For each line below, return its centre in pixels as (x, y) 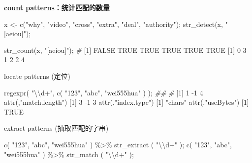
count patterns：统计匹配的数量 (57, 7)
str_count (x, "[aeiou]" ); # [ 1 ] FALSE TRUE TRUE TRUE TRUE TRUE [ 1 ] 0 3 (125, 50)
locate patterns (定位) (37, 76)
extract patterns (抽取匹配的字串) (56, 128)
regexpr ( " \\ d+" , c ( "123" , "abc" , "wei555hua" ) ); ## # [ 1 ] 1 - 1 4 (104, 92)
